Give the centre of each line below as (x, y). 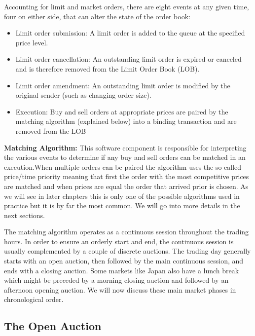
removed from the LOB (51, 131)
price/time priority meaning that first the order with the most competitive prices (127, 176)
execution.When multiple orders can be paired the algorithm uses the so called (123, 167)
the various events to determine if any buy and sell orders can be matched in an (125, 157)
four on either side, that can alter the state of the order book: (97, 16)
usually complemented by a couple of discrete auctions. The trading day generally (127, 251)
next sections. (24, 215)
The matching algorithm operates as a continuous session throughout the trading (127, 232)
